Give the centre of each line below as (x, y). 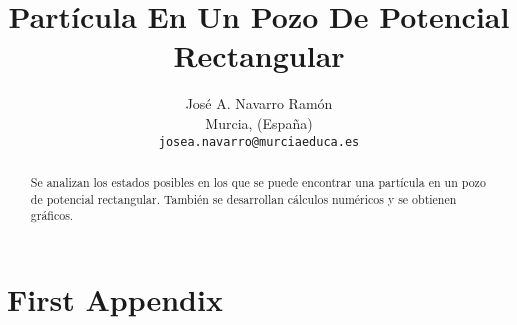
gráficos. (52, 215)
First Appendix (115, 298)
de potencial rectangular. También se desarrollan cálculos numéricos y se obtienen (243, 198)
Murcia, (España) (259, 122)
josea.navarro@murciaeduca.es (259, 141)
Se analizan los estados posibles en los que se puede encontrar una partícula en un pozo (258, 181)
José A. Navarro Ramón (259, 103)
